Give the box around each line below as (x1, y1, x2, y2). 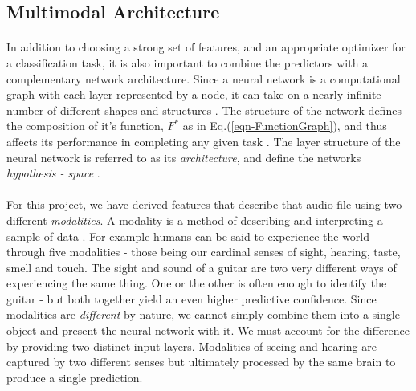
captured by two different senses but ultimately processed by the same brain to (6, 353, 396, 370)
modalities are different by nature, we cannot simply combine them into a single (6, 306, 400, 323)
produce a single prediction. (6, 369, 143, 385)
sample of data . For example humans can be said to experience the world (6, 227, 370, 244)
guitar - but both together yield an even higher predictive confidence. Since (6, 290, 377, 307)
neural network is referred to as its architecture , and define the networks (6, 149, 361, 165)
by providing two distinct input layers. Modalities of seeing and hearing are (6, 337, 377, 354)
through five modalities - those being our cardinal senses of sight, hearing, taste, (6, 243, 401, 260)
